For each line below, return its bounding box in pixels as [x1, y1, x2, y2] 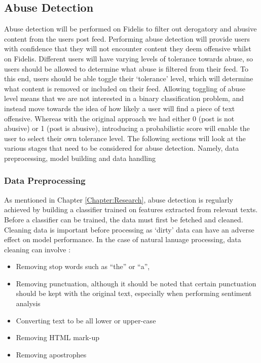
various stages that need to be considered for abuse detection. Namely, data [4, 143, 239, 153]
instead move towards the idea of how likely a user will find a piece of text [4, 103, 235, 113]
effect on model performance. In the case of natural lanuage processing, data [4, 234, 241, 245]
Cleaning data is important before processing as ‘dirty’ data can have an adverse [4, 224, 254, 235]
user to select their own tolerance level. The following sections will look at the [4, 133, 246, 143]
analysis [16, 298, 41, 309]
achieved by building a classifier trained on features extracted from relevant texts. [4, 204, 258, 215]
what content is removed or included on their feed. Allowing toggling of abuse [4, 83, 245, 93]
